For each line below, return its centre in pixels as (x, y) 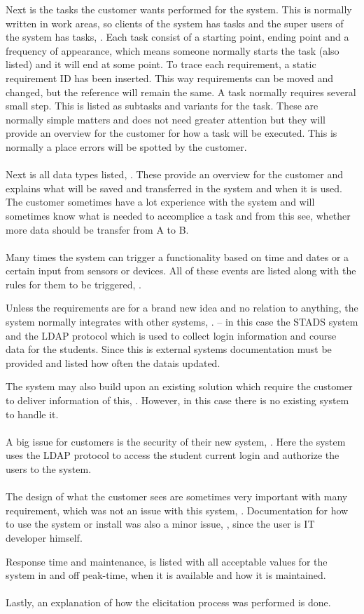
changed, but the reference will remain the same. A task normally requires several (181, 92)
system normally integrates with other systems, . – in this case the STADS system (182, 322)
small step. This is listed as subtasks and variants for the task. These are (162, 106)
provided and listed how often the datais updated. (113, 362)
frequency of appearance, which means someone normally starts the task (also (173, 50)
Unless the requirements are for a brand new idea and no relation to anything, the (182, 308)
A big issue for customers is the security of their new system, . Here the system (176, 441)
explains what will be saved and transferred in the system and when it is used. (174, 188)
